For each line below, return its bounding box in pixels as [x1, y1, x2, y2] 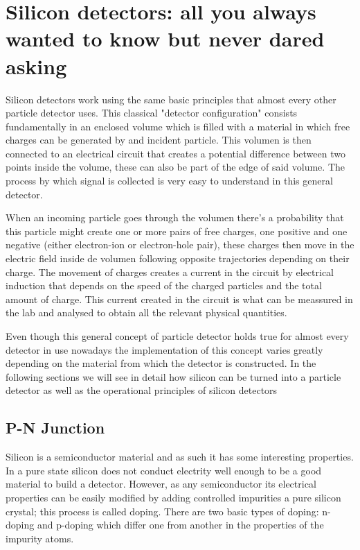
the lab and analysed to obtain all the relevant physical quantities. [6, 305, 287, 320]
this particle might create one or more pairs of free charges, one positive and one [6, 223, 348, 238]
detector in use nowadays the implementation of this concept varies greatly [6, 342, 323, 356]
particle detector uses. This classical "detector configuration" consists [6, 105, 298, 120]
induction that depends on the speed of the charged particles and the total [6, 278, 322, 293]
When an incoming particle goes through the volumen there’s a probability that [6, 210, 344, 225]
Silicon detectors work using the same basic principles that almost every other [6, 92, 336, 106]
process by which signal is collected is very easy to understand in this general [6, 173, 333, 188]
